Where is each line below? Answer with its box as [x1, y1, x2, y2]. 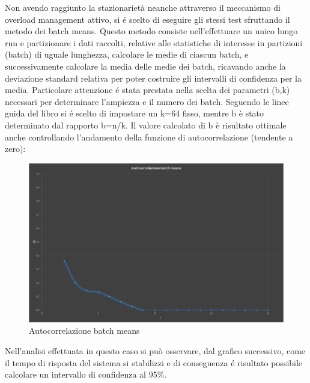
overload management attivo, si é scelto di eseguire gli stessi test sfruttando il [5, 13, 290, 25]
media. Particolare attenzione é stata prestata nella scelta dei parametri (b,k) [5, 83, 290, 96]
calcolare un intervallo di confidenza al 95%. [5, 368, 167, 381]
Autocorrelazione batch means [29, 324, 140, 337]
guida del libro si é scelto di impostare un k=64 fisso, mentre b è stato [5, 107, 264, 119]
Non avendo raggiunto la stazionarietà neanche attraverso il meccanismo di [5, 1, 281, 13]
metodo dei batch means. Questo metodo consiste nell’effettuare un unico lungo [5, 25, 298, 37]
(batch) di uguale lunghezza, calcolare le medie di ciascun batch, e [5, 48, 249, 61]
